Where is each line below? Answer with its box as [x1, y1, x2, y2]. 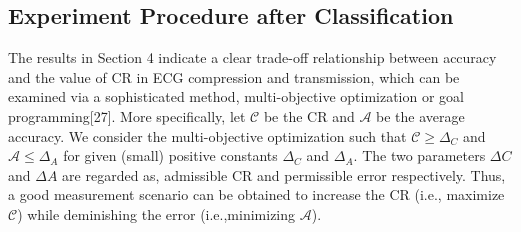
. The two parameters [353, 145, 486, 166]
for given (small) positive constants [63, 145, 278, 166]
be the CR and [263, 105, 355, 126]
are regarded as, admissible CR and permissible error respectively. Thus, [62, 164, 506, 185]
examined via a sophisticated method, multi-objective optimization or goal [8, 86, 464, 107]
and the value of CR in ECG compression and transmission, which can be [8, 66, 460, 87]
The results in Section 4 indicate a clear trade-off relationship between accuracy [8, 47, 497, 68]
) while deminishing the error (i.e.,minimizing [17, 203, 296, 224]
